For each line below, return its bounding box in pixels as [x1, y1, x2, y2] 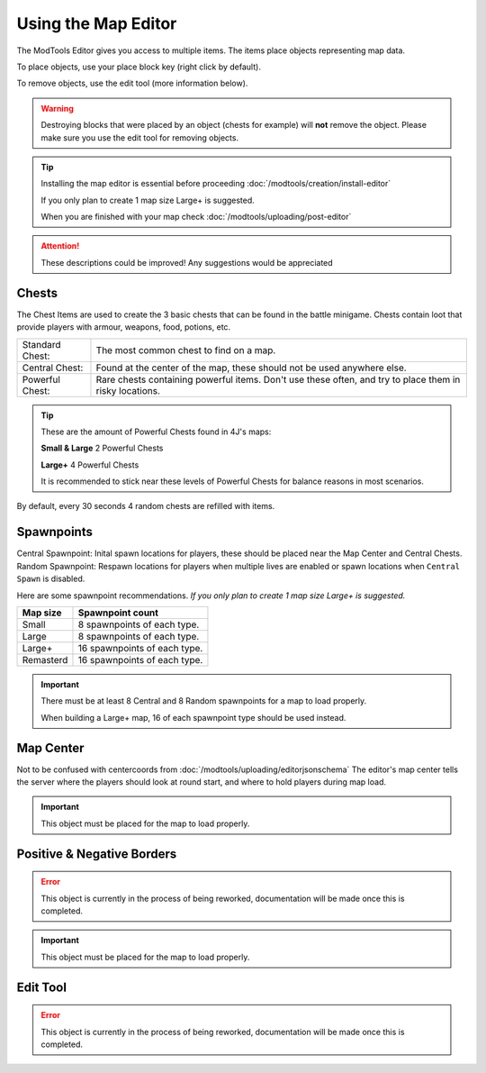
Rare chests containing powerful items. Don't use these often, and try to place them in [95, 373, 461, 386]
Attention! [40, 241, 80, 251]
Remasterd [22, 653, 68, 666]
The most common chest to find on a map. [95, 343, 276, 356]
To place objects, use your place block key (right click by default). [16, 61, 261, 72]
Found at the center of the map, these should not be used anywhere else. [95, 361, 407, 374]
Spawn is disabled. [16, 573, 85, 585]
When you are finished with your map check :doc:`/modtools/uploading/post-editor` [40, 212, 352, 223]
